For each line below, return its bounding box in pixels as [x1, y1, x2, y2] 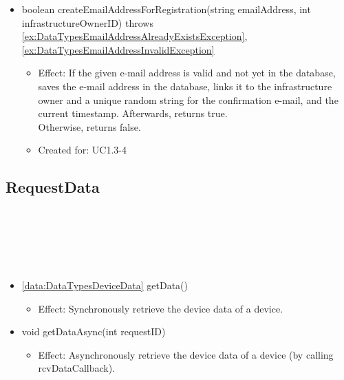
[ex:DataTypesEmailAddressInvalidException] [21, 42, 215, 56]
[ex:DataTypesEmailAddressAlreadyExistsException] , [21, 29, 248, 43]
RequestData [6, 176, 100, 198]
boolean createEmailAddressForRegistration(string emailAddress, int [21, 2, 311, 16]
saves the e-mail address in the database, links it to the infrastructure [38, 78, 332, 93]
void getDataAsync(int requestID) [21, 324, 166, 339]
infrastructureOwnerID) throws [21, 15, 153, 30]
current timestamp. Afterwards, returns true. [38, 106, 228, 120]
